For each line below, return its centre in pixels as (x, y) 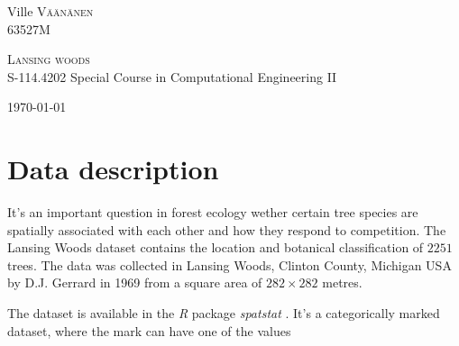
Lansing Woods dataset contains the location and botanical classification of (216, 247)
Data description (113, 169)
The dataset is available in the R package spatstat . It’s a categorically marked (224, 313)
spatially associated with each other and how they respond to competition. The (227, 229)
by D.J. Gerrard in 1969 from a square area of (135, 282)
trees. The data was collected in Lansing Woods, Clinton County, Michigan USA (229, 264)
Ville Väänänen (50, 11)
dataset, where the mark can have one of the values (149, 330)
